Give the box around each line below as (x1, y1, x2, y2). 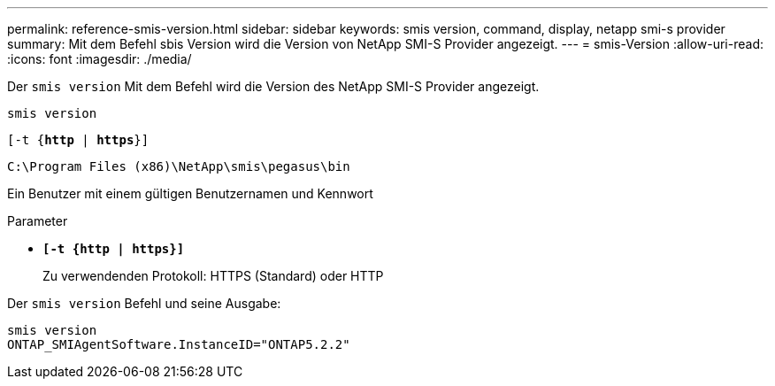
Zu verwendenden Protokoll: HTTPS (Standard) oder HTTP (42, 268, 384, 283)
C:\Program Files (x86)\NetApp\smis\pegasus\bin (7, 159, 350, 174)
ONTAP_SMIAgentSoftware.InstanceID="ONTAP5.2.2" (7, 337, 350, 351)
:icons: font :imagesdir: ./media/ (7, 51, 192, 66)
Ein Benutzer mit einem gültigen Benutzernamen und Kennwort (7, 186, 373, 201)
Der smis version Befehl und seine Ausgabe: (7, 296, 281, 311)
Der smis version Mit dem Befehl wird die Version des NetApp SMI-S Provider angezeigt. (7, 79, 540, 94)
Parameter (7, 213, 68, 228)
